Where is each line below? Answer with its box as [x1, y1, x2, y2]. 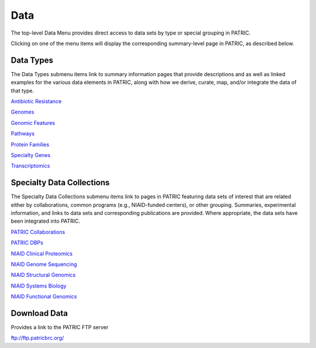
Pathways [11, 130, 35, 137]
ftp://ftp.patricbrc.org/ [11, 335, 64, 342]
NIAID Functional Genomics [11, 293, 77, 300]
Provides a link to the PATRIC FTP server [11, 324, 109, 331]
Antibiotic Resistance [11, 98, 62, 105]
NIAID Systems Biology [11, 282, 67, 289]
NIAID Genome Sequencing [11, 261, 77, 268]
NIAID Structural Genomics [11, 271, 76, 278]
